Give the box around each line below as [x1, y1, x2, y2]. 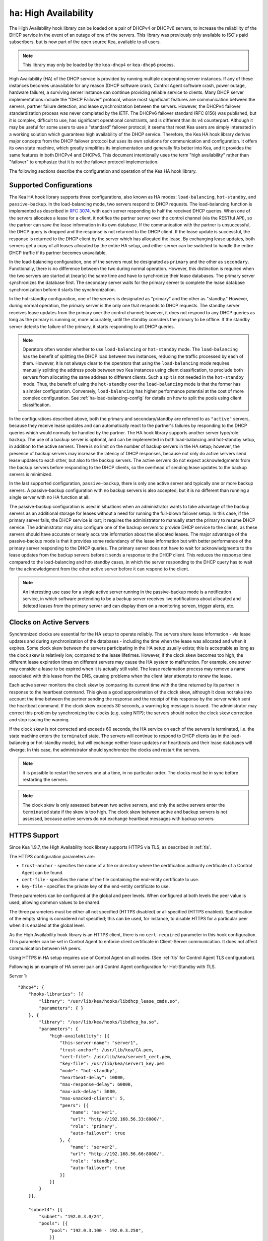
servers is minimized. [9, 471, 53, 477]
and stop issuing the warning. [9, 717, 70, 723]
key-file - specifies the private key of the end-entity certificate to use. [21, 884, 170, 890]
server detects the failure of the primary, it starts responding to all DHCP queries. [9, 323, 175, 330]
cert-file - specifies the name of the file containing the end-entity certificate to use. [21, 876, 200, 882]
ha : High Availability [9, 7, 94, 18]
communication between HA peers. [9, 946, 82, 952]
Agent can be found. [21, 869, 64, 876]
